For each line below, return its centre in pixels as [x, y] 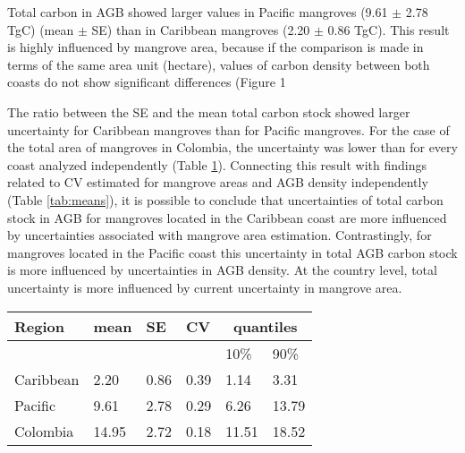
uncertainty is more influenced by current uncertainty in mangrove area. [205, 287]
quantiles [265, 326]
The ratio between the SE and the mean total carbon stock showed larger [209, 111]
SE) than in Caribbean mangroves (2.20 [201, 29]
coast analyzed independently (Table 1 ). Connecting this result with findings [217, 164]
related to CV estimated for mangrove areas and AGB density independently [218, 182]
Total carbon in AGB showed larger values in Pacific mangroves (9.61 [198, 12]
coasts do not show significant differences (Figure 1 [147, 82]
